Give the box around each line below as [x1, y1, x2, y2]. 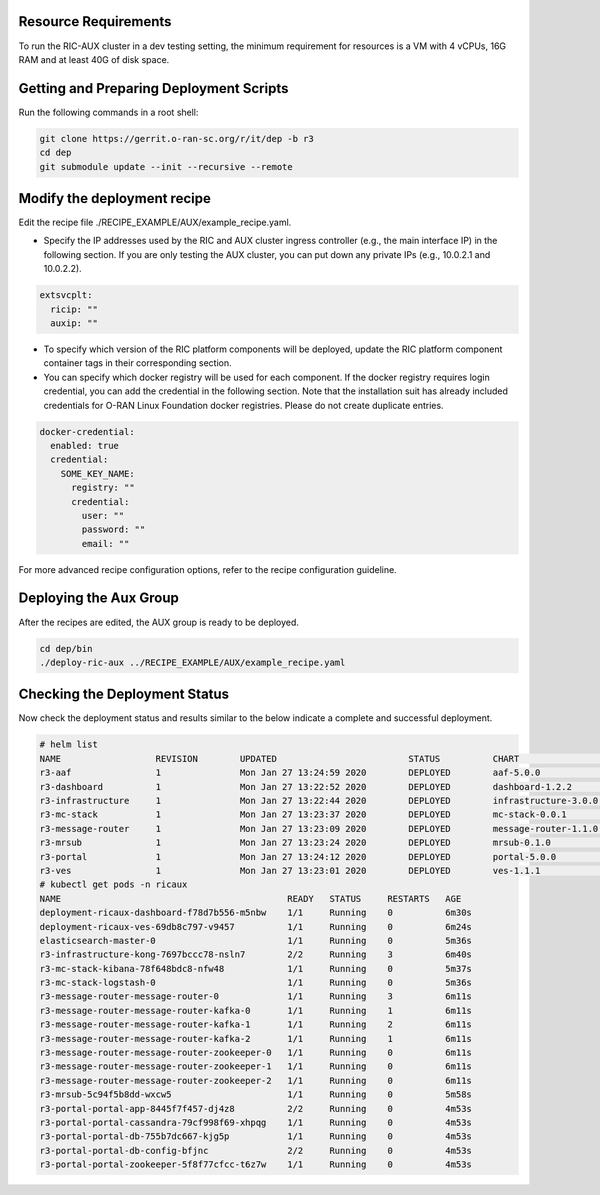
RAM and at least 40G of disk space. [18, 53, 170, 65]
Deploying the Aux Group [18, 590, 179, 607]
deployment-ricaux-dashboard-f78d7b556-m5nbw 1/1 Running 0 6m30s [39, 907, 472, 919]
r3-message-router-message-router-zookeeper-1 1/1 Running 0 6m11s [39, 1061, 472, 1072]
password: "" [81, 524, 146, 535]
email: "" [81, 538, 130, 549]
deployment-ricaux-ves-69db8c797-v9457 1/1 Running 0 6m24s [39, 921, 472, 932]
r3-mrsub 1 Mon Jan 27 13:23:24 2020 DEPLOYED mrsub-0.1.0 [39, 837, 552, 849]
